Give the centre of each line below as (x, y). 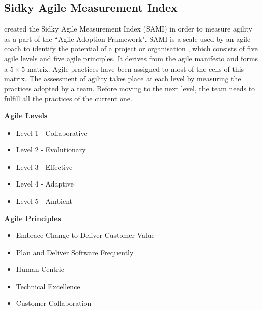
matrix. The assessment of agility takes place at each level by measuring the (123, 79)
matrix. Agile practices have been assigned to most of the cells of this (136, 68)
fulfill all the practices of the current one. (68, 98)
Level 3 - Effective (44, 166)
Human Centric (40, 269)
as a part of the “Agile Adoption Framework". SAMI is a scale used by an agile (127, 38)
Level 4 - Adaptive (45, 184)
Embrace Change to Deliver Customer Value (85, 235)
